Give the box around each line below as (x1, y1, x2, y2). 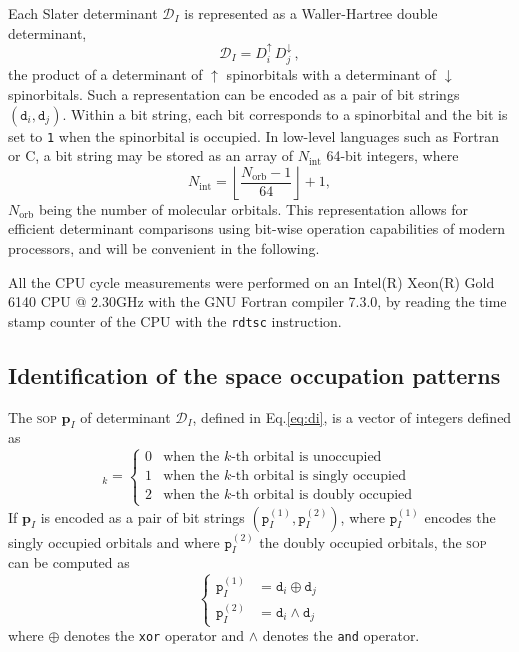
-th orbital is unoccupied (231, 450, 382, 465)
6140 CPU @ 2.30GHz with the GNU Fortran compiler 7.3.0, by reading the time (8, 291, 507, 312)
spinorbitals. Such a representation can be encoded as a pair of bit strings (8, 84, 460, 105)
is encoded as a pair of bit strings (40, 506, 245, 527)
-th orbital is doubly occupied (231, 488, 413, 503)
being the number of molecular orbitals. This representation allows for (38, 198, 468, 219)
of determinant (80, 406, 171, 427)
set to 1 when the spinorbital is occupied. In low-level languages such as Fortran (8, 125, 499, 146)
